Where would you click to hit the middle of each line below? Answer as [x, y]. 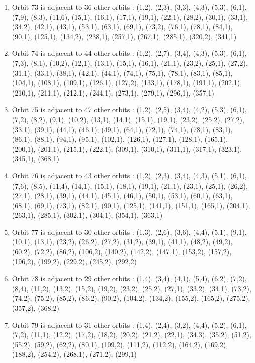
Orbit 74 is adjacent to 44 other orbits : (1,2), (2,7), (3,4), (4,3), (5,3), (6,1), [129, 53]
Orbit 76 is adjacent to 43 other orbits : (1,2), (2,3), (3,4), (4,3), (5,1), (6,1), [129, 175]
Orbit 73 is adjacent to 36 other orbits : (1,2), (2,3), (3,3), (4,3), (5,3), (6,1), [129, 7]
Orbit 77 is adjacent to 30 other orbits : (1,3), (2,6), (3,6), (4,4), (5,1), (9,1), [129, 232]
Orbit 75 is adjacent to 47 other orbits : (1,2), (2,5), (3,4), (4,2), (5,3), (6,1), [129, 109]
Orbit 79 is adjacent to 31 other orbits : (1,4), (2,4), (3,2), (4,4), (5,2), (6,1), [129, 325]
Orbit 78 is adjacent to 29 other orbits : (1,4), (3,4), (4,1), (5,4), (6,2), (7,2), [129, 278]
